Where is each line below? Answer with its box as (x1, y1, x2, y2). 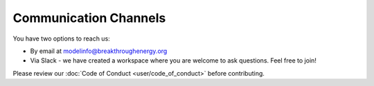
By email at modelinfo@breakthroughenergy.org (30, 47, 168, 55)
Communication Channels (12, 10, 166, 25)
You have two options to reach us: (12, 34, 110, 43)
